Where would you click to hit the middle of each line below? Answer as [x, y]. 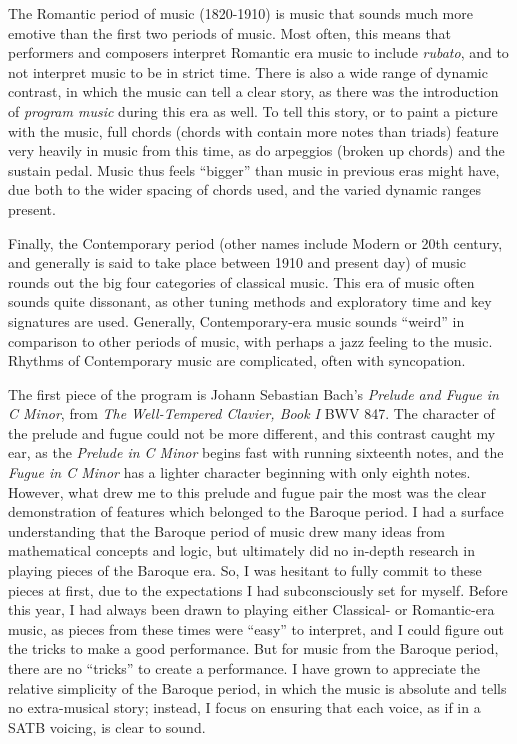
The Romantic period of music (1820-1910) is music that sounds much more [240, 13]
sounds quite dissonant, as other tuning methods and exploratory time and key [250, 301]
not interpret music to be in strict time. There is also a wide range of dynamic [248, 71]
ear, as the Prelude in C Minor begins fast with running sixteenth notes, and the [256, 452]
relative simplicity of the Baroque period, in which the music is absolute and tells [257, 687]
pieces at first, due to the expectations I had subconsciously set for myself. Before [258, 589]
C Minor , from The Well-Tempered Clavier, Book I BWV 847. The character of [251, 413]
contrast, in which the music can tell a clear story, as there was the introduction [253, 91]
